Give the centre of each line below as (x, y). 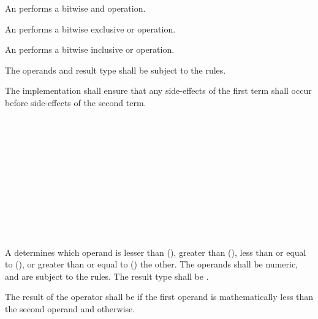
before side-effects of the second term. (76, 102)
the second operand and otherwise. (70, 308)
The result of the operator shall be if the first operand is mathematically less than (159, 297)
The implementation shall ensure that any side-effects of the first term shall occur (158, 90)
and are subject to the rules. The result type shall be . (107, 276)
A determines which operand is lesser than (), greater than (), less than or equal (156, 252)
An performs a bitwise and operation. (75, 8)
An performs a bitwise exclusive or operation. (90, 29)
